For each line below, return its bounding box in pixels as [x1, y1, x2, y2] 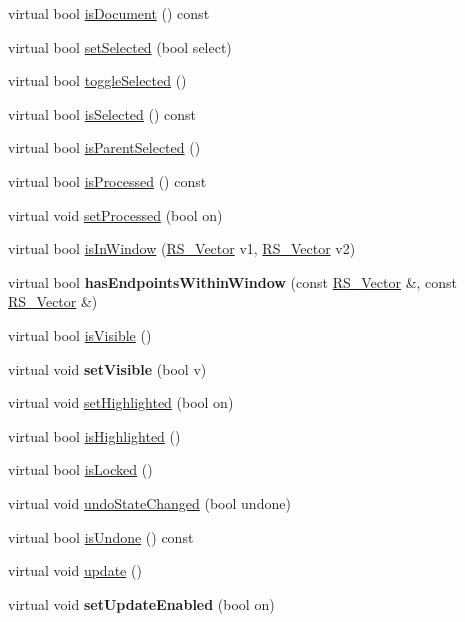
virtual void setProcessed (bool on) [8, 204, 223, 225]
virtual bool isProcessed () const [8, 170, 207, 191]
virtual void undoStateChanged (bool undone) [8, 492, 291, 513]
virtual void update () [8, 560, 142, 581]
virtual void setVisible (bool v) [8, 358, 207, 379]
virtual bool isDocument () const [8, 3, 210, 23]
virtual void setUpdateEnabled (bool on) [8, 593, 275, 614]
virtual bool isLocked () [8, 459, 153, 480]
